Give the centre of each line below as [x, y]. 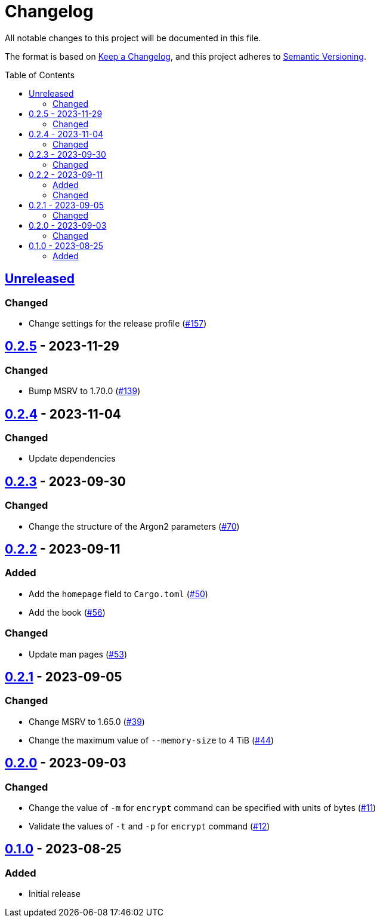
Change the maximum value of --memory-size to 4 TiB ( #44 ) [152, 740]
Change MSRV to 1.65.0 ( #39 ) [87, 721]
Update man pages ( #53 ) [78, 654]
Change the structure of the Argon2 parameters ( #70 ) [134, 526]
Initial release [55, 894]
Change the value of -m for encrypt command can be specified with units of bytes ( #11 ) [203, 808]
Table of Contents [40, 75]
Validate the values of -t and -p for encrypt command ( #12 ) [149, 826]
